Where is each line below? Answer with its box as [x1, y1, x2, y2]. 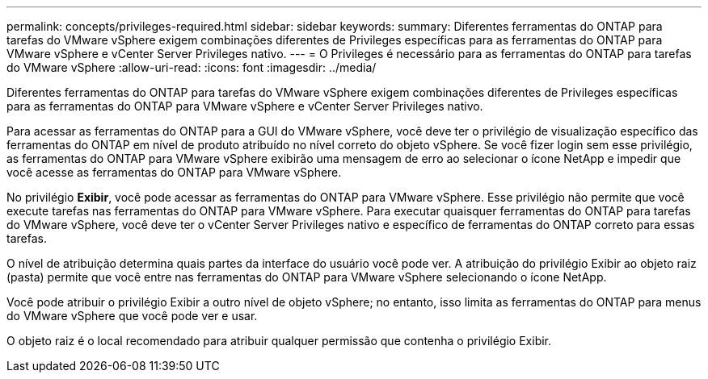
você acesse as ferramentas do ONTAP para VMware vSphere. [6, 165, 342, 179]
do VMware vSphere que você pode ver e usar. [6, 309, 258, 323]
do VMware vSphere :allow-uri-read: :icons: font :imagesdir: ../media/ [6, 60, 377, 74]
